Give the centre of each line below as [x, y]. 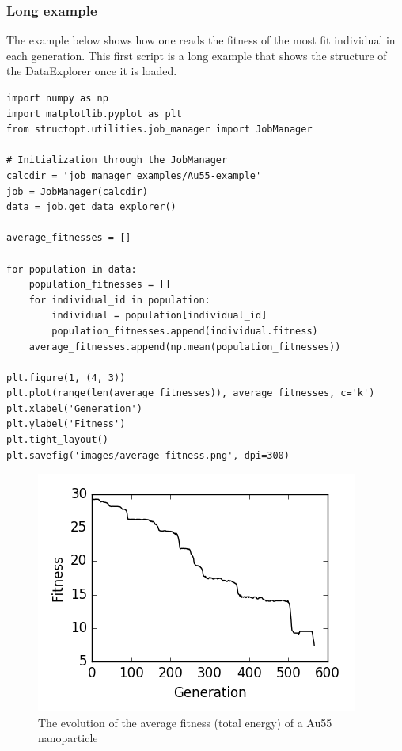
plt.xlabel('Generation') [74, 408]
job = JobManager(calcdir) [77, 191]
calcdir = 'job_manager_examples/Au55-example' [134, 175]
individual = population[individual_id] [159, 316]
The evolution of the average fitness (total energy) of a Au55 [185, 722]
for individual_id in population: [119, 300]
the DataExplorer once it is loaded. [92, 71]
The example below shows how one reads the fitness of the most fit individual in [201, 40]
